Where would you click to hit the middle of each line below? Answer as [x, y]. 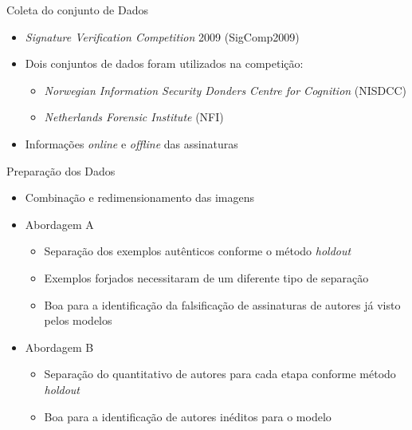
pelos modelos [78, 320]
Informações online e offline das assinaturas [131, 143]
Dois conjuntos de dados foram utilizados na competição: [164, 63]
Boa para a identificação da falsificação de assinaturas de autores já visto [222, 304]
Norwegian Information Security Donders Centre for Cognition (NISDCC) [225, 90]
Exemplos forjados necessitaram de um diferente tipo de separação [206, 277]
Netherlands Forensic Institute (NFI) [134, 117]
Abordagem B [59, 347]
